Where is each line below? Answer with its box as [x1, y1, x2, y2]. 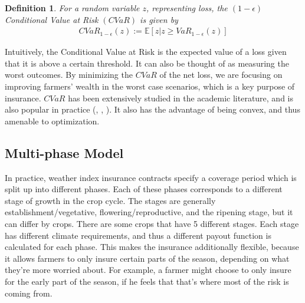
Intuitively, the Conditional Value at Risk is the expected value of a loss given [5, 45, 287, 58]
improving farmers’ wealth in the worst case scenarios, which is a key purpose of [5, 80, 295, 92]
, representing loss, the [146, 2, 228, 14]
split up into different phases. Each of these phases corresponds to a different [5, 183, 283, 195]
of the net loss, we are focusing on [159, 68, 283, 81]
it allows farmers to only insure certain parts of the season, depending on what [5, 252, 290, 264]
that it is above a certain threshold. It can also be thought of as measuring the [5, 57, 289, 69]
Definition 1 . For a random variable [5, 2, 140, 14]
